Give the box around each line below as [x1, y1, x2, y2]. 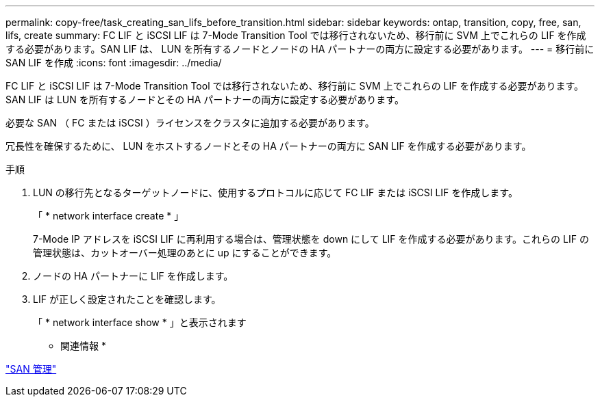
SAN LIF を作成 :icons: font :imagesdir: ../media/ [5, 57, 222, 68]
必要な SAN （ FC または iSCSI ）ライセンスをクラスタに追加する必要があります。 [5, 117, 375, 129]
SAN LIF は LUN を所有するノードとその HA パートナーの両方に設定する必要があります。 [5, 94, 404, 105]
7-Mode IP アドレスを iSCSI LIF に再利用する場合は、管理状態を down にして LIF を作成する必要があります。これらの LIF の [33, 233, 589, 245]
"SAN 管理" [5, 363, 57, 375]
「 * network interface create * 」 [33, 210, 184, 222]
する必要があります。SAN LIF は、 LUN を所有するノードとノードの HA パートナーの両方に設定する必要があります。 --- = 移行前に [5, 43, 595, 55]
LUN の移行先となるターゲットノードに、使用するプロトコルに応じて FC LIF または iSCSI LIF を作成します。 [33, 187, 518, 198]
